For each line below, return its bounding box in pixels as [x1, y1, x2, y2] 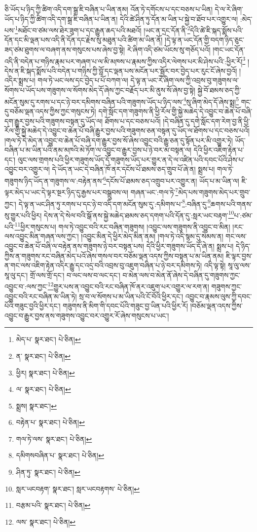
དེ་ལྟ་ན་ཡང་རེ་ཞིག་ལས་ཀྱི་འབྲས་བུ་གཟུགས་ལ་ [130, 75, 239, 85]
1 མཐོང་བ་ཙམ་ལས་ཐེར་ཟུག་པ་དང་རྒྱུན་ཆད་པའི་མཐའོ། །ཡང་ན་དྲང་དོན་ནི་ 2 [15, 24, 190, 35]
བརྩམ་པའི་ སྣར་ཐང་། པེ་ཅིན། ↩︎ [16, 500, 91, 510]
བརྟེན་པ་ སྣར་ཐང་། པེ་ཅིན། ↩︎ [16, 417, 85, 427]
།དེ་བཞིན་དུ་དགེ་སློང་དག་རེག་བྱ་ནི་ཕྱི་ [163, 115, 250, 126]
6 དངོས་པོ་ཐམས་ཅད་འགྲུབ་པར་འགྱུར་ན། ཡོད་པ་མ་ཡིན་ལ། [103, 174, 239, 186]
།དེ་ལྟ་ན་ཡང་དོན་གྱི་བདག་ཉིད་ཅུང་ [165, 35, 244, 45]
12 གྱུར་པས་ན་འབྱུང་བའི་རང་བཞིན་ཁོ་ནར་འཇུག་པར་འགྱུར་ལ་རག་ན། [47, 280, 209, 291]
